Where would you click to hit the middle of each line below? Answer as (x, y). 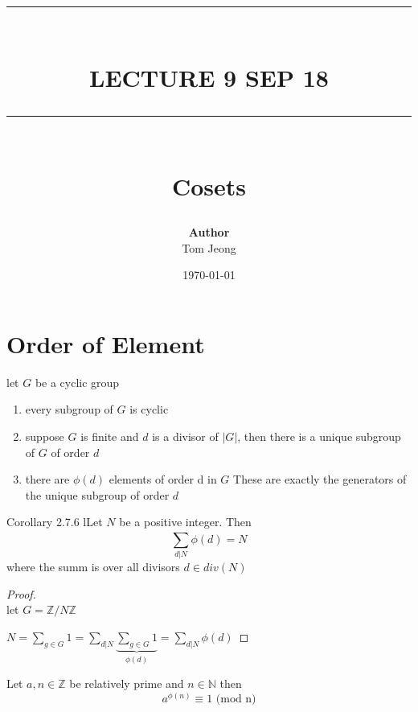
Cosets (209, 185)
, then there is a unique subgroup (319, 436)
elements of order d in (163, 479)
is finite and (110, 436)
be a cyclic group (77, 382)
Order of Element (106, 343)
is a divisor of (185, 436)
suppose (45, 436)
